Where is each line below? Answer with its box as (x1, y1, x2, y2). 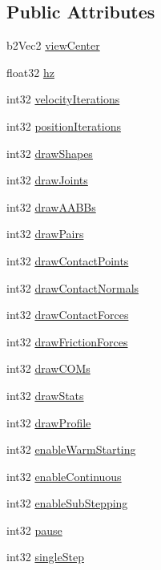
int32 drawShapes (6, 144, 93, 161)
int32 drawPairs (6, 225, 84, 242)
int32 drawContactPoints (6, 252, 129, 269)
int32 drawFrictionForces (6, 333, 128, 350)
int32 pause (6, 521, 62, 538)
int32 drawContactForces (6, 306, 129, 323)
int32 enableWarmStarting (6, 441, 136, 458)
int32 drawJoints (6, 172, 88, 188)
